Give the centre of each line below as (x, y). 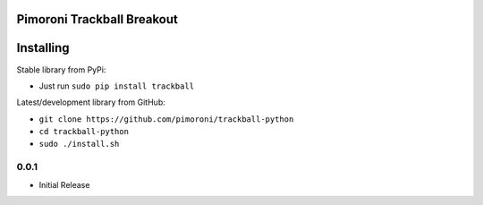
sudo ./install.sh (79, 144)
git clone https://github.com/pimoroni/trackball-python (166, 119)
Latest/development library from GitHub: (91, 102)
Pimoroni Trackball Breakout (97, 19)
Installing (43, 48)
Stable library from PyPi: (61, 69)
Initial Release (64, 184)
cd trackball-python (84, 132)
